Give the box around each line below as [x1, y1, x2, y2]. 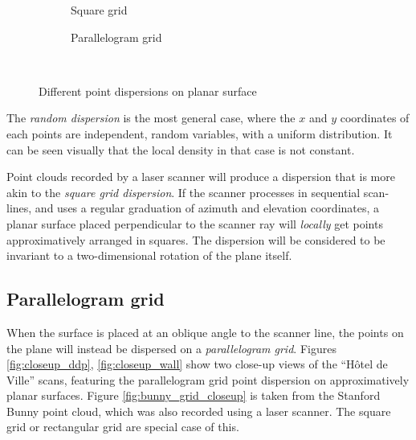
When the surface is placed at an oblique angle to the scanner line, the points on [6, 323, 404, 340]
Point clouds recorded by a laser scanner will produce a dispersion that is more [6, 168, 395, 185]
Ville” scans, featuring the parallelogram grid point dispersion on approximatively [6, 371, 410, 388]
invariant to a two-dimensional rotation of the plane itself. [6, 247, 292, 264]
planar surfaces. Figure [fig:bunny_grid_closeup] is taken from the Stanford [6, 387, 381, 404]
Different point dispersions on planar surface [39, 82, 257, 99]
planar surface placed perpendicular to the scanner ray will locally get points [6, 215, 383, 232]
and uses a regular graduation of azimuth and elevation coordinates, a [35, 199, 380, 216]
